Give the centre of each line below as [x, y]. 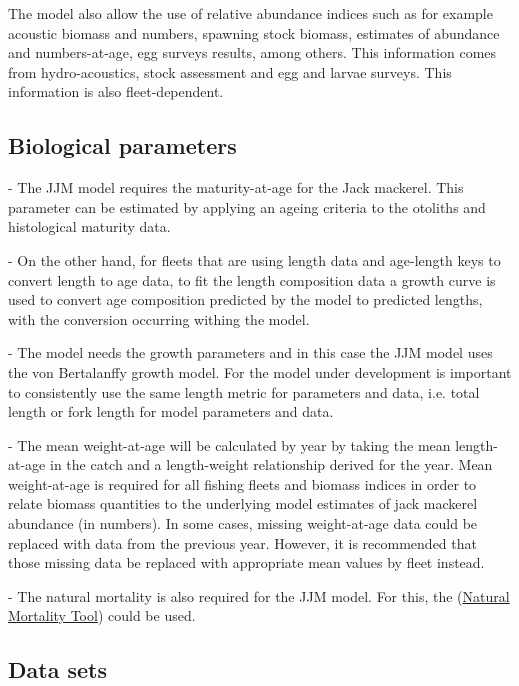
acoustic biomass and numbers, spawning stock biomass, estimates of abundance [254, 32]
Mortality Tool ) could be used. [102, 615]
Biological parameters [122, 145]
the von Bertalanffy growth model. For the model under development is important [260, 371]
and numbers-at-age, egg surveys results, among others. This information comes [252, 52]
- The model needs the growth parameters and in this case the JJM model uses [250, 352]
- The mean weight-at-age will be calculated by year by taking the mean [229, 444]
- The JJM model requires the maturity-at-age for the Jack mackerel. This [236, 187]
